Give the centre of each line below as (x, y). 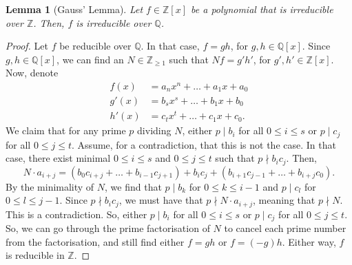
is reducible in (35, 255)
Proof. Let (27, 46)
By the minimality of (50, 186)
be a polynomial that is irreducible (262, 9)
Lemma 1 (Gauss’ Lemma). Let (74, 9)
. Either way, (309, 241)
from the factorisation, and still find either (95, 241)
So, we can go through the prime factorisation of (108, 228)
